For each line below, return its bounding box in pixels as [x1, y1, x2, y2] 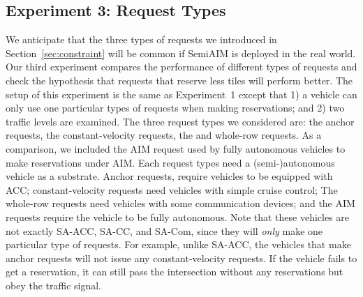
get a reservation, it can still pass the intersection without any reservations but [6, 264, 343, 279]
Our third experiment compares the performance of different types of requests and [6, 59, 357, 74]
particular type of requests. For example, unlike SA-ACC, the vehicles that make [6, 237, 351, 252]
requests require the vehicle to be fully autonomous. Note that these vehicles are [6, 209, 350, 224]
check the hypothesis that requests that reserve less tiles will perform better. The [6, 73, 353, 87]
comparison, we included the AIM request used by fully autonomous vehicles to [6, 141, 346, 155]
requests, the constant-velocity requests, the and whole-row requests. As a [6, 128, 322, 142]
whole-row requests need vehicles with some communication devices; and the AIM [6, 196, 355, 211]
